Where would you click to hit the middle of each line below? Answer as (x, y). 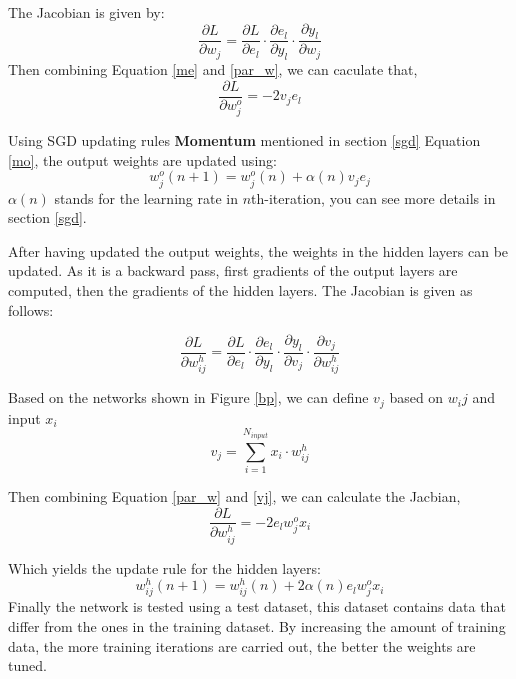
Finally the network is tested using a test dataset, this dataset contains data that (257, 606)
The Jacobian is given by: (86, 12)
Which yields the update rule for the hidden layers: (164, 567)
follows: (31, 309)
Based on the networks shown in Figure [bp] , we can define (188, 397)
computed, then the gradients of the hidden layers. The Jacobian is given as (240, 290)
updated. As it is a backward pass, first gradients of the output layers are (233, 270)
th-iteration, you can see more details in (373, 197)
